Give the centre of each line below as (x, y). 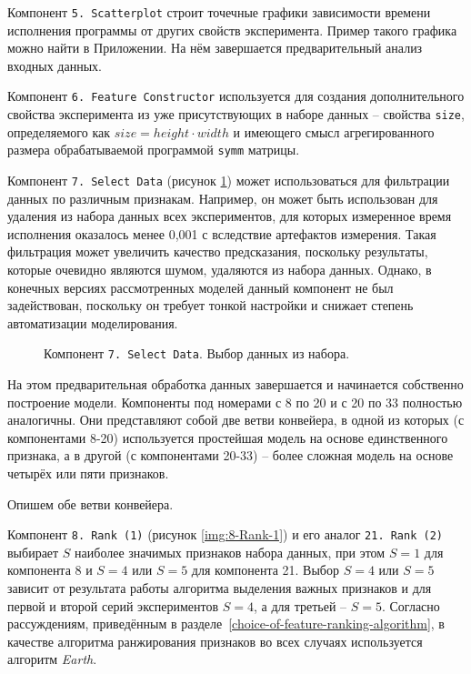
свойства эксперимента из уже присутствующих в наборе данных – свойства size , (236, 114)
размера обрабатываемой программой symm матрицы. (154, 150)
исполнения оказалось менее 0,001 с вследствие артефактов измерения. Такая (222, 233)
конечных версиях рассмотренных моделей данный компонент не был (200, 287)
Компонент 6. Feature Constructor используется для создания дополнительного (236, 96)
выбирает (33, 552)
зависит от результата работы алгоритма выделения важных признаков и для (220, 588)
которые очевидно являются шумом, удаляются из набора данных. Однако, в (220, 270)
